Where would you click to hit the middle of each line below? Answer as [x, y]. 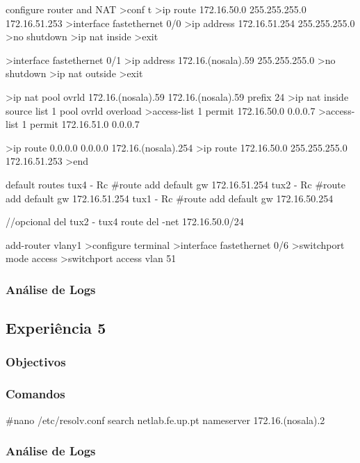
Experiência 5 [56, 328]
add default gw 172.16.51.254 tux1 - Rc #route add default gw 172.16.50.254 [170, 198]
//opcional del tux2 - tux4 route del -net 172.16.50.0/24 [125, 221]
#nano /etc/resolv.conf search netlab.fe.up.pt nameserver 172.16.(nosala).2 [165, 420]
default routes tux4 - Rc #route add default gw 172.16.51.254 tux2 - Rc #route [176, 184]
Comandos [35, 394]
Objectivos [36, 362]
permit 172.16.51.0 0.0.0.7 [85, 124]
